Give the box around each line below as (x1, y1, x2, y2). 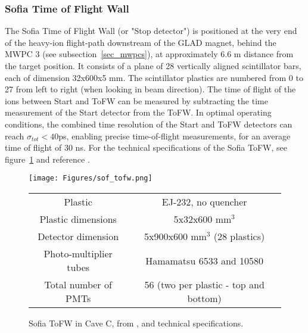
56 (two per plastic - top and (144, 278, 265, 291)
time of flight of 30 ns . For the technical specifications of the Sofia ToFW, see (5, 141, 288, 154)
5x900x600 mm (144, 229, 207, 243)
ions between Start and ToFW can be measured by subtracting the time (5, 94, 268, 107)
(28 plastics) (213, 229, 265, 243)
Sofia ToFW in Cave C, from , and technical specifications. (29, 317, 244, 329)
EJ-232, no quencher (161, 195, 247, 208)
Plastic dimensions (39, 212, 117, 226)
